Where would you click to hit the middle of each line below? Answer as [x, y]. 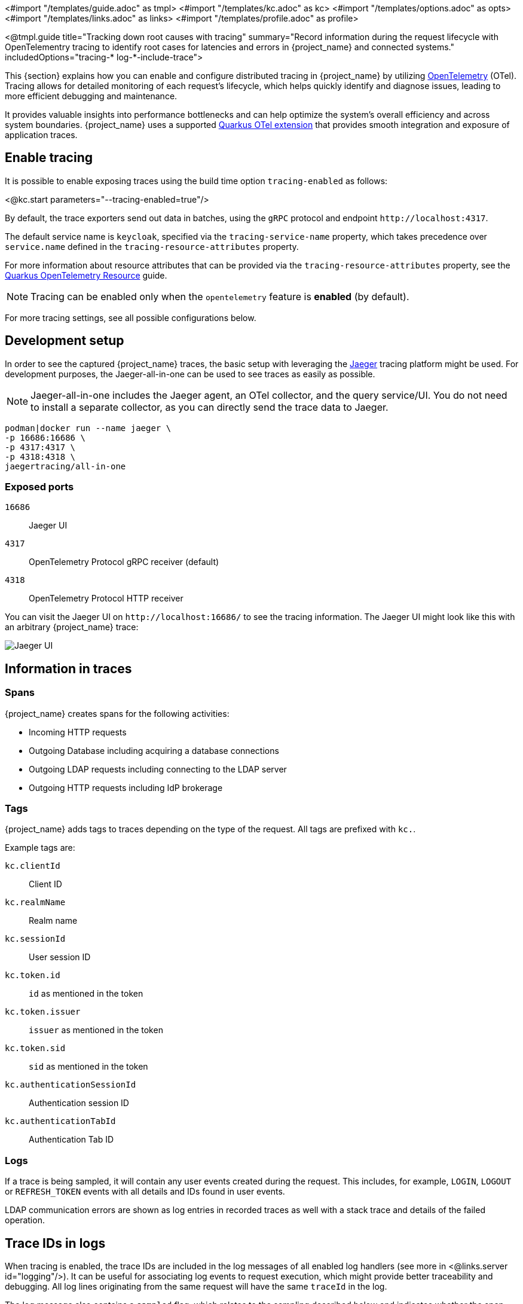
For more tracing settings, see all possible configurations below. [131, 317]
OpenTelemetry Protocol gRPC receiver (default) [124, 562]
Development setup [65, 341]
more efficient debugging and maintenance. [91, 96]
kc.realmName [35, 903]
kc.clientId [33, 866]
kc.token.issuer [43, 1012]
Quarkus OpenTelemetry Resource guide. [86, 275]
